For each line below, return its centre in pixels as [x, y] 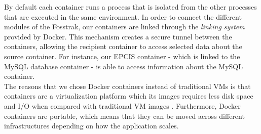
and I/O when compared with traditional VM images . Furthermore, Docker [122, 105]
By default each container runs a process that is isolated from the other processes [130, 7]
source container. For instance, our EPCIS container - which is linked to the [122, 56]
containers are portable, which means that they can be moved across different [124, 116]
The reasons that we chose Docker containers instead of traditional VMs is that [127, 86]
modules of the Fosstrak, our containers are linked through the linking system [124, 27]
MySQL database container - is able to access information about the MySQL [123, 66]
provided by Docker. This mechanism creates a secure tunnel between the [118, 36]
